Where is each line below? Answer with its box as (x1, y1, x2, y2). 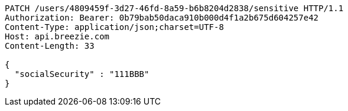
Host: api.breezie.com (5, 32, 110, 41)
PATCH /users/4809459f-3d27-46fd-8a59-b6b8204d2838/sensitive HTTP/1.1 (5, 4, 344, 13)
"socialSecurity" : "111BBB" (14, 69, 149, 79)
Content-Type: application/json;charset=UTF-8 (5, 22, 224, 32)
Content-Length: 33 (5, 41, 95, 51)
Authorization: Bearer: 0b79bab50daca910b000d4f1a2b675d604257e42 (5, 13, 319, 22)
